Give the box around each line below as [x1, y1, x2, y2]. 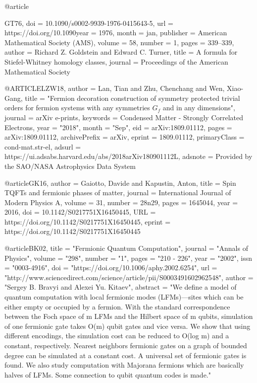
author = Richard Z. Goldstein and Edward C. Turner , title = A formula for [4, 47, 238, 57]
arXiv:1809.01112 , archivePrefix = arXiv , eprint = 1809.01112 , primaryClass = [4, 132, 245, 142]
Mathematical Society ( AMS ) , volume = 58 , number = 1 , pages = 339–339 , [4, 37, 234, 47]
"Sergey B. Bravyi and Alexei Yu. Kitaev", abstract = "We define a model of [4, 282, 237, 292]
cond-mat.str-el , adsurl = [4, 141, 81, 152]
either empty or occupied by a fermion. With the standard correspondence [4, 301, 230, 311]
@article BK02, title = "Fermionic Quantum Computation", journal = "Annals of [4, 243, 248, 253]
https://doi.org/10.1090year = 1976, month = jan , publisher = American [4, 27, 227, 38]
